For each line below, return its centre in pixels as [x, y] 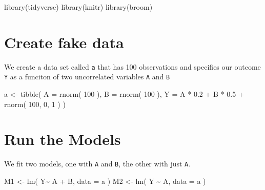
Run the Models [63, 139]
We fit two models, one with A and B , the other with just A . [97, 164]
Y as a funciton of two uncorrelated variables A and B [87, 77]
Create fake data [64, 42]
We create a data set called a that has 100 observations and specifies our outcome [132, 66]
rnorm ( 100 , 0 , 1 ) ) [35, 104]
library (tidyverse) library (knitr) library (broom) [78, 7]
